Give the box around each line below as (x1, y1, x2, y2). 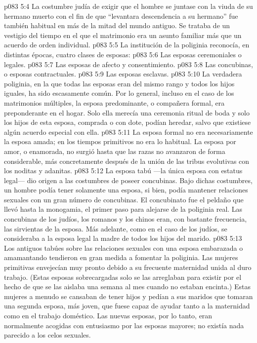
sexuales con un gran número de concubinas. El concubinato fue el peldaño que (4, 194, 244, 204)
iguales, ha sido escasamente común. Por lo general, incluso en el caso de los (4, 88, 234, 98)
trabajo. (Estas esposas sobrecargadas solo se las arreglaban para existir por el (4, 271, 242, 282)
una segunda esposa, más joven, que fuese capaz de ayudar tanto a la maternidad (4, 301, 250, 311)
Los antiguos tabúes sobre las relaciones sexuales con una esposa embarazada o (4, 242, 243, 253)
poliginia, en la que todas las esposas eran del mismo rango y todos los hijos (4, 78, 235, 88)
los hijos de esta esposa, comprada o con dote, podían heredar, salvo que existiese (4, 117, 251, 127)
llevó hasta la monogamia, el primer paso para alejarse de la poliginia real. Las (4, 204, 243, 214)
